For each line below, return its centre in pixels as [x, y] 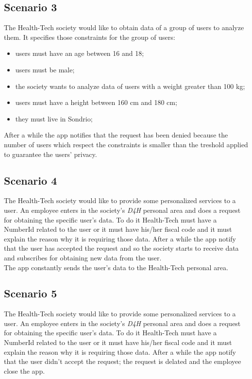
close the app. [25, 370]
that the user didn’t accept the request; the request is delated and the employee [123, 361]
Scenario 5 [31, 293]
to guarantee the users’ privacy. [50, 154]
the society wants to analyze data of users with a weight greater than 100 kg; [130, 86]
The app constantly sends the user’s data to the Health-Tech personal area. [116, 267]
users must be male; [45, 69]
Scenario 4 [31, 180]
